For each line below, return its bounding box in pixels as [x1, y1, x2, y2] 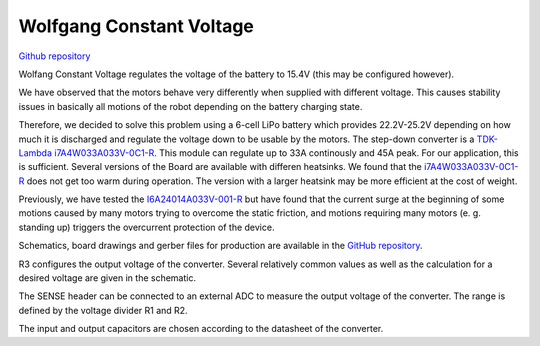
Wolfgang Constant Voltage [18, 15, 255, 37]
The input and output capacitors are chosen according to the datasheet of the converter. [18, 323, 384, 335]
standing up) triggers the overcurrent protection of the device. [18, 221, 275, 233]
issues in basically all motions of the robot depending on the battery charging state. [18, 100, 363, 112]
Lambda [18, 146, 53, 159]
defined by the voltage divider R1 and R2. [18, 304, 189, 316]
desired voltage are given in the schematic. [18, 272, 197, 284]
